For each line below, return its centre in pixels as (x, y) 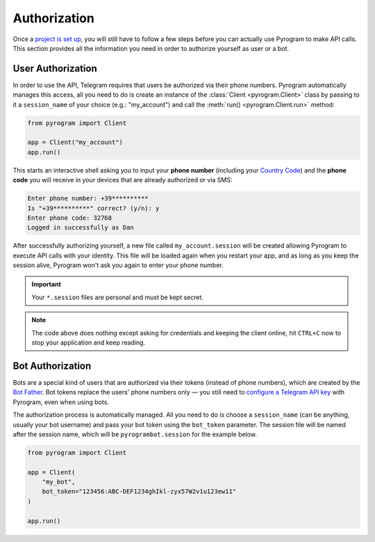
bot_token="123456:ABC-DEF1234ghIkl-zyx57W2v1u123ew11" (139, 492)
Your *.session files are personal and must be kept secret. (118, 297)
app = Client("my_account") (75, 142)
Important (47, 285)
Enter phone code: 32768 (70, 218)
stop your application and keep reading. (89, 343)
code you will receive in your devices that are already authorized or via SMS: (123, 180)
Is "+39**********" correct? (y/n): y (93, 208)
